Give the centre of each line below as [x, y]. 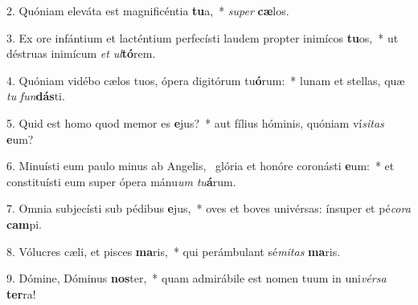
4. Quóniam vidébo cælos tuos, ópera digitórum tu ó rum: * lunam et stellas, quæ [206, 80]
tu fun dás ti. [36, 96]
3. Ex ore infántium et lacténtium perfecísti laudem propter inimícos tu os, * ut [203, 37]
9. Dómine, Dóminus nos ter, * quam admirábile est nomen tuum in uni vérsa [197, 278]
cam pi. [24, 224]
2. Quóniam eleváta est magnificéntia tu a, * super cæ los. [148, 10]
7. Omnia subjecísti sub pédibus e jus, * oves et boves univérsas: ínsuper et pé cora [209, 208]
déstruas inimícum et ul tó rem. [81, 53]
